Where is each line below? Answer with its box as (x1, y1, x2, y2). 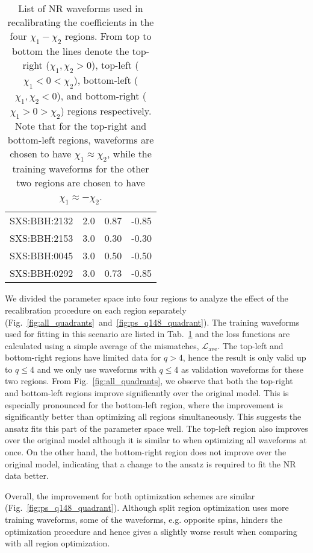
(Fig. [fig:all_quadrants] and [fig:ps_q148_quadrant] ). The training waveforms (5, 315, 300, 328)
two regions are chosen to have (16, 175, 145, 190)
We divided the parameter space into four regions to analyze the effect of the (5, 292, 288, 305)
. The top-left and (217, 339, 284, 352)
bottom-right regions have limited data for (5, 351, 161, 364)
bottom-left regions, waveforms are (7, 132, 154, 147)
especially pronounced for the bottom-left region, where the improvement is (5, 398, 283, 411)
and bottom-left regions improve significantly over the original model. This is (5, 387, 289, 399)
